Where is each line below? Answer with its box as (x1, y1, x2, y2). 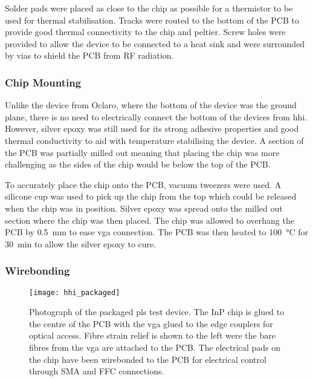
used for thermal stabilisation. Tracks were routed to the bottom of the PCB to (5, 13, 299, 26)
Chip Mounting (5, 74, 82, 90)
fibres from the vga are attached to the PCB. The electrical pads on (29, 340, 281, 353)
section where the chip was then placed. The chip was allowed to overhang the (5, 213, 294, 226)
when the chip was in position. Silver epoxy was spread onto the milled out (5, 201, 283, 214)
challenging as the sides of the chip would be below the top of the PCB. (5, 158, 271, 171)
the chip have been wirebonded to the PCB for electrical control (29, 353, 266, 365)
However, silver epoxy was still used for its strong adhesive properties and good (5, 122, 299, 135)
